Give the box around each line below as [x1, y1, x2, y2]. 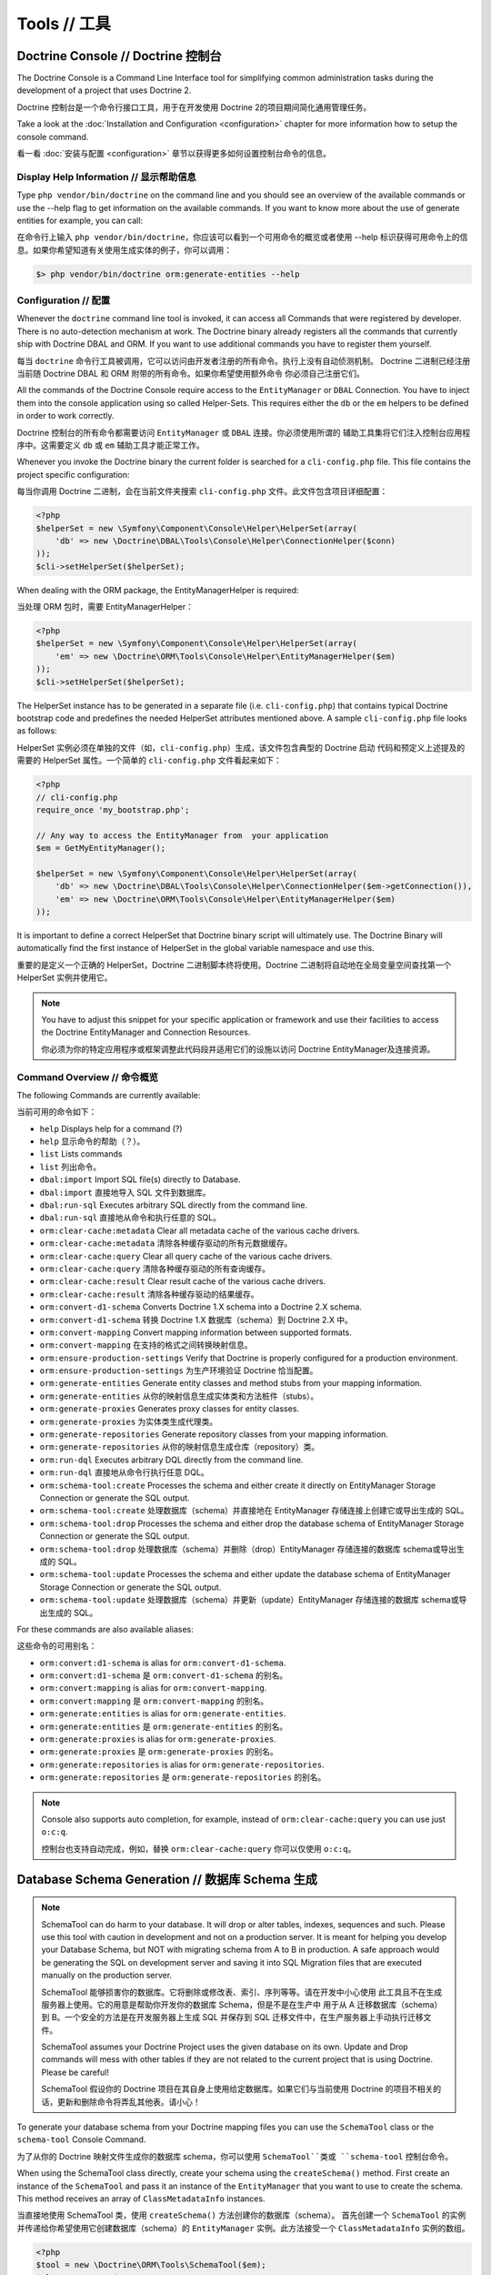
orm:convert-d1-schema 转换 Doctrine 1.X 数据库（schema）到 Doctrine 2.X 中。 [39, 1314, 354, 1325]
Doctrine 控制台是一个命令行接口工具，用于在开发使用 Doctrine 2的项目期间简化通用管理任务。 [16, 101, 372, 113]
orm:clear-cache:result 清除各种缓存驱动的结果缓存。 [39, 1289, 259, 1299]
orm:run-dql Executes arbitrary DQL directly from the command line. [39, 1454, 304, 1465]
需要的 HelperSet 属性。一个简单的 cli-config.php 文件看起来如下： [16, 755, 282, 766]
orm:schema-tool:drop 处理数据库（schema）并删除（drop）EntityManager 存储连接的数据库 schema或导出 [39, 1543, 456, 1554]
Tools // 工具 [16, 14, 112, 34]
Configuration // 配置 [16, 294, 111, 307]
